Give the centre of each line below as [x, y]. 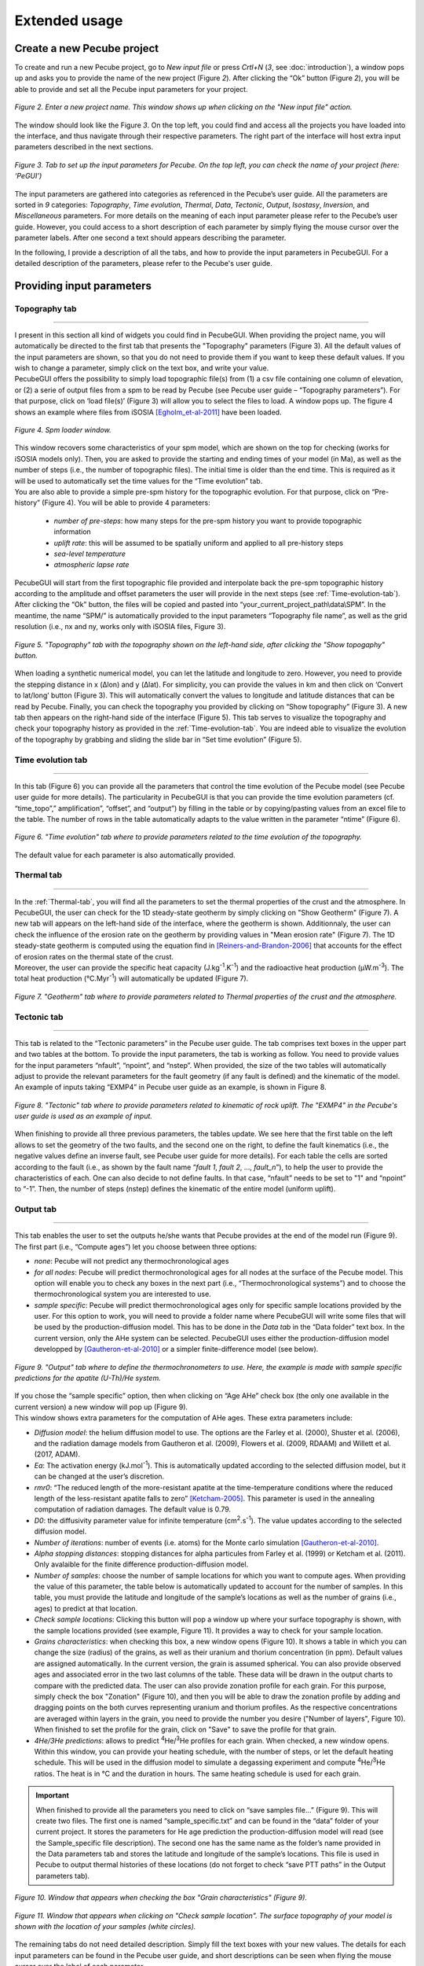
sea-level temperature [90, 554]
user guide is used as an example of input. [84, 1116]
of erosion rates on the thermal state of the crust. [94, 956]
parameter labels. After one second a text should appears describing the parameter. [150, 238]
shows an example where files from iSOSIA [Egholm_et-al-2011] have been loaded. [148, 412]
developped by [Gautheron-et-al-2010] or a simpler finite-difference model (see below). [176, 1349]
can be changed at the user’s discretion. [99, 1476]
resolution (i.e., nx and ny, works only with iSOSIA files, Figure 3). [120, 627]
